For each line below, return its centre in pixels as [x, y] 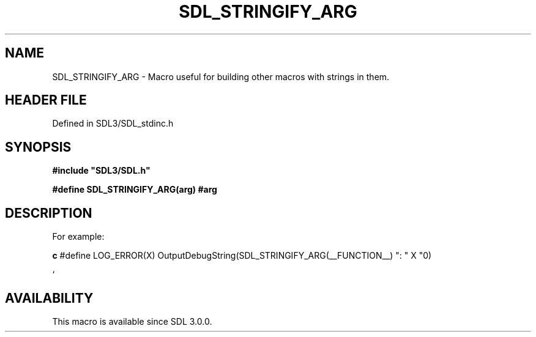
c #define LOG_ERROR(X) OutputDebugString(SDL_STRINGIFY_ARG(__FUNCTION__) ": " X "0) [242, 256]
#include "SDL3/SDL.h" [101, 171]
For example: [78, 237]
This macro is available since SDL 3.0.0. [132, 321]
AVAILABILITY [49, 298]
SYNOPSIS [38, 147]
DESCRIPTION [49, 213]
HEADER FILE [46, 100]
